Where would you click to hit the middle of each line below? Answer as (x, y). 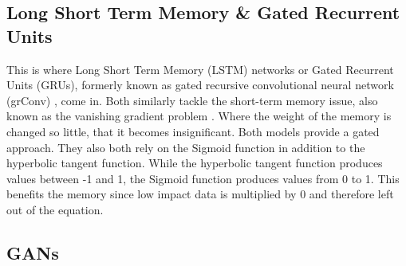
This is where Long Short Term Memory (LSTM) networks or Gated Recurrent (200, 69)
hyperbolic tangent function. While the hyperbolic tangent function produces (195, 163)
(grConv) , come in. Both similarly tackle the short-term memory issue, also (192, 100)
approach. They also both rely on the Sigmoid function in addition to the (186, 147)
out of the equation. (55, 209)
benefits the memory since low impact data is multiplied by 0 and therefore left (200, 194)
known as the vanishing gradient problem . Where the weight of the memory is (199, 116)
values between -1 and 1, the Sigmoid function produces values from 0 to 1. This (203, 178)
